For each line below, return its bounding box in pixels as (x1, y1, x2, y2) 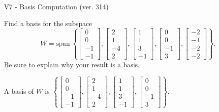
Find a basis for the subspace (4, 18, 92, 28)
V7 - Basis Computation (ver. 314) (4, 1, 109, 11)
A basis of (4, 86, 34, 96)
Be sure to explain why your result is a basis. (4, 59, 140, 69)
